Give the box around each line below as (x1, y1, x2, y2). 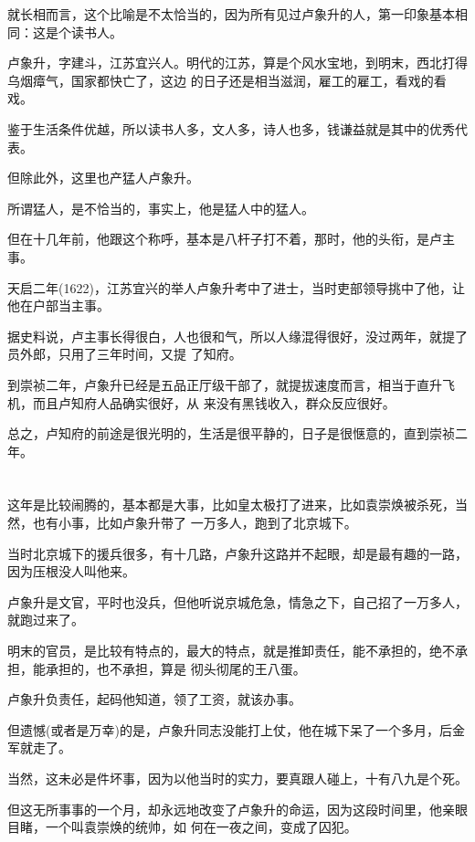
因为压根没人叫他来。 (7, 562, 135, 581)
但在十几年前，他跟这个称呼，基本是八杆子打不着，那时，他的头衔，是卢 (7, 229, 442, 248)
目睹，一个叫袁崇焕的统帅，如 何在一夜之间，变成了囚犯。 (7, 817, 357, 837)
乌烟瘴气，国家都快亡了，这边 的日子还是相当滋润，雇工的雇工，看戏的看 (7, 70, 447, 89)
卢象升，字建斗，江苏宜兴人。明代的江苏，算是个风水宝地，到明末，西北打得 (7, 53, 468, 72)
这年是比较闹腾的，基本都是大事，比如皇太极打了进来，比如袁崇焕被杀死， (7, 495, 455, 514)
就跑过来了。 (7, 610, 84, 629)
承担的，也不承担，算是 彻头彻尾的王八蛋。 (45, 658, 306, 678)
